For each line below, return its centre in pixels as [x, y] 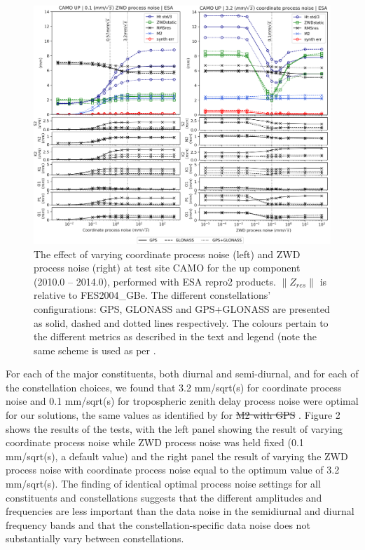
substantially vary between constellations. [95, 538]
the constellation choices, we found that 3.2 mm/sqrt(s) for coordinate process [174, 387]
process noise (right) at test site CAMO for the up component [167, 268]
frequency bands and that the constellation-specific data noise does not [158, 524]
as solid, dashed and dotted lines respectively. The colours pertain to [181, 322]
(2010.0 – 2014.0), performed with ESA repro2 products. [155, 281]
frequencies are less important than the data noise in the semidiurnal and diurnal [180, 511]
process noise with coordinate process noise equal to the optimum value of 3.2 [173, 470]
